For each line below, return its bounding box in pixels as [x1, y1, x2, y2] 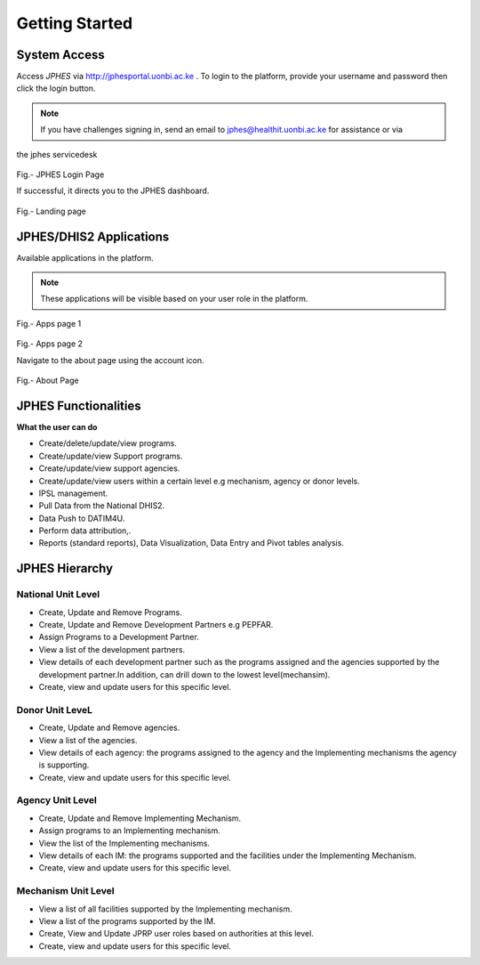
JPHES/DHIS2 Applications [16, 229, 170, 244]
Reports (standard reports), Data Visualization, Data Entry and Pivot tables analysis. [38, 538, 344, 548]
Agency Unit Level [16, 794, 98, 807]
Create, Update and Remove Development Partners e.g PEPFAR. [38, 620, 274, 630]
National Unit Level [16, 588, 100, 601]
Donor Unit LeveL [16, 703, 93, 716]
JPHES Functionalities [16, 398, 141, 413]
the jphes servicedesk [16, 149, 98, 159]
